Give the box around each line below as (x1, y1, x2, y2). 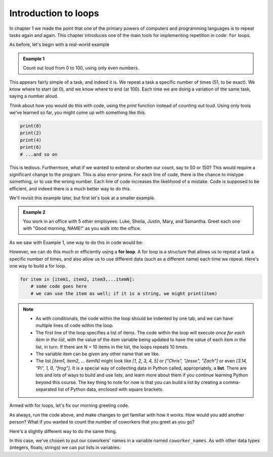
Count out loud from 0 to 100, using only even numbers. (23, 65, 139, 71)
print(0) (20, 123, 42, 129)
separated (35, 386, 57, 392)
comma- (222, 379, 241, 385)
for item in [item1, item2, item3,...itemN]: (20, 276, 135, 282)
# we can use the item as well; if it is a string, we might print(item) (30, 290, 217, 296)
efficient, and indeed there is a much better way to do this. (9, 185, 131, 192)
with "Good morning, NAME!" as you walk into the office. (23, 225, 142, 231)
